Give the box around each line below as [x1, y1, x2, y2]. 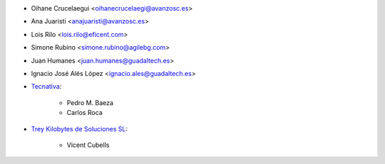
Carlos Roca [66, 109, 103, 117]
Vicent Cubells [66, 141, 110, 149]
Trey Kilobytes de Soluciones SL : [31, 124, 128, 133]
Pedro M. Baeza [66, 98, 114, 106]
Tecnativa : [31, 82, 62, 91]
